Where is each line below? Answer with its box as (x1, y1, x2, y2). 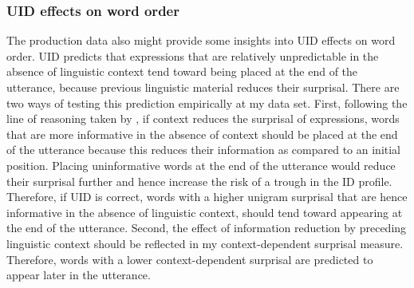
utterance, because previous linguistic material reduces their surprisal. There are (6, 79, 400, 95)
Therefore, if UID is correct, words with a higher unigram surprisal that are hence (6, 188, 408, 205)
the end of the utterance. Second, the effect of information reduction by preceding (6, 219, 407, 236)
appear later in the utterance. (6, 266, 151, 283)
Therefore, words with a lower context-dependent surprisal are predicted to (6, 251, 373, 267)
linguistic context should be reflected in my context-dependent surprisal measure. (6, 235, 404, 251)
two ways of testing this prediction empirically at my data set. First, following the (6, 94, 408, 111)
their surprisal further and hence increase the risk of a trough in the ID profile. (6, 172, 392, 189)
